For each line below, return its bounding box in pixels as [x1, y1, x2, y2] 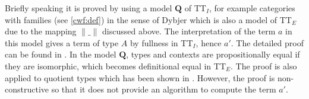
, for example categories [209, 2, 295, 14]
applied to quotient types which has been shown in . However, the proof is [5, 71, 275, 84]
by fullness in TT [130, 36, 193, 49]
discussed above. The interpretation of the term [102, 25, 276, 37]
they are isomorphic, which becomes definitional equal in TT [5, 59, 226, 72]
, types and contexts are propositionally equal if [126, 48, 300, 60]
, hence [196, 36, 222, 49]
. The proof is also [231, 59, 297, 72]
